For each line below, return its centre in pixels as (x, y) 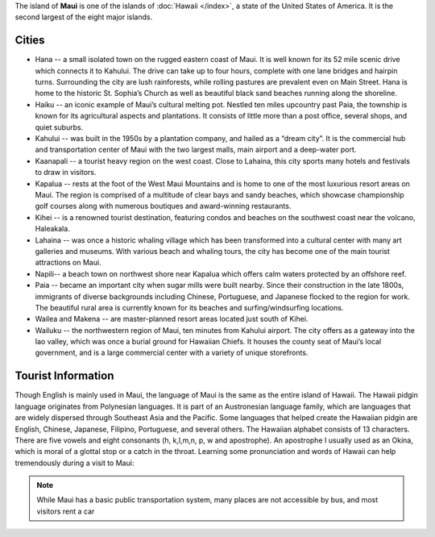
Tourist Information (64, 376)
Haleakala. (52, 229)
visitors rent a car (66, 511)
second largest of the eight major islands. (84, 17)
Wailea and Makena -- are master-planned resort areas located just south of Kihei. (172, 319)
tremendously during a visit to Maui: (75, 463)
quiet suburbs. (59, 127)
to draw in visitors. (66, 173)
